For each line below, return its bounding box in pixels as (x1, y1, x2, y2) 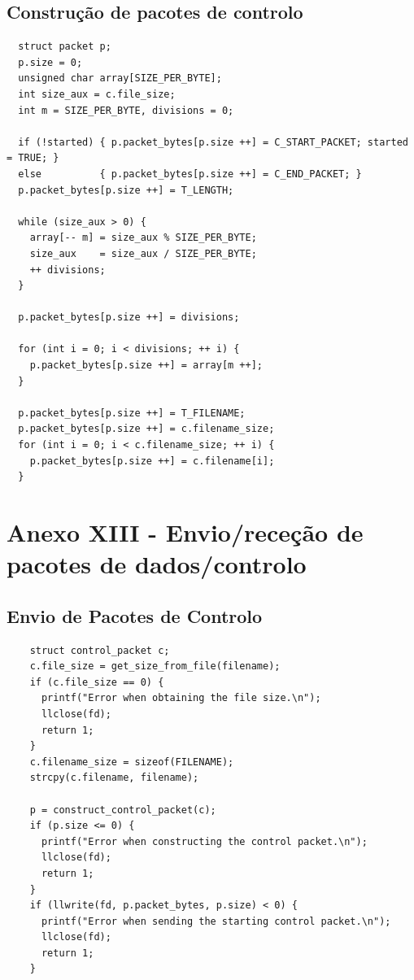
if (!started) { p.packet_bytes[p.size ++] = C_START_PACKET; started (18, 136, 408, 148)
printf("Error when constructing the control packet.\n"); (41, 835, 368, 847)
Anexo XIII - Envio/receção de (7, 516, 364, 549)
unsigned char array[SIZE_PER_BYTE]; (18, 72, 222, 85)
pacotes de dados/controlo (7, 547, 307, 581)
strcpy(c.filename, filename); (29, 772, 199, 784)
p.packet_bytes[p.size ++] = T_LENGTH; (18, 184, 234, 196)
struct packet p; (18, 41, 111, 53)
